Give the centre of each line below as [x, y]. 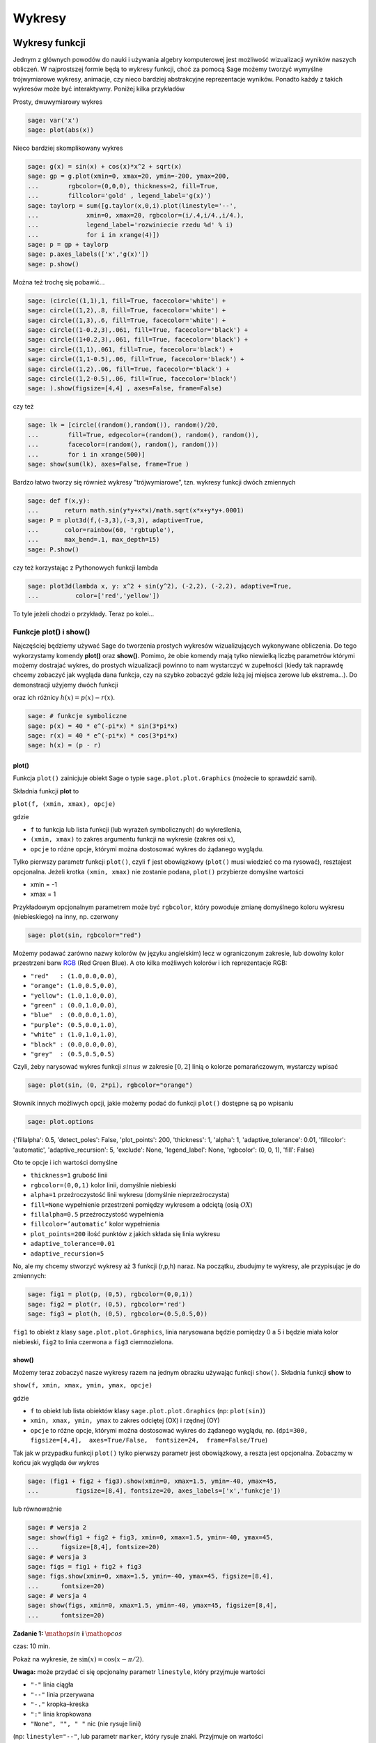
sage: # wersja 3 [57, 1557]
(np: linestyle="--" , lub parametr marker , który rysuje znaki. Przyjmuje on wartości [138, 1737]
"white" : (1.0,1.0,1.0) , [73, 1035]
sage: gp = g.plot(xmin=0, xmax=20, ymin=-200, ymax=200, [128, 176]
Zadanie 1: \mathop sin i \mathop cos [68, 1633]
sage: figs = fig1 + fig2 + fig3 [85, 1566]
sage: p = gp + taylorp [68, 245]
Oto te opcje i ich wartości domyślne [65, 1163]
